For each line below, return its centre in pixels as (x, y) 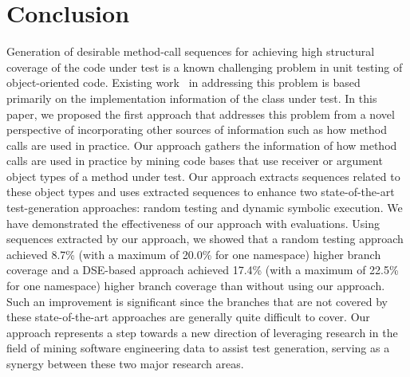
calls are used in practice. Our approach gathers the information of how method (202, 145)
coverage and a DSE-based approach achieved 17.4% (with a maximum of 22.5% (203, 270)
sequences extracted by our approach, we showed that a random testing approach (205, 239)
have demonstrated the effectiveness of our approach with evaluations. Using (193, 223)
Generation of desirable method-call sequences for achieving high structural (191, 51)
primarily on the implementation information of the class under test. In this (192, 98)
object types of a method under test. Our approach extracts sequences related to (203, 176)
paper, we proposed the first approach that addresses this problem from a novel (201, 114)
